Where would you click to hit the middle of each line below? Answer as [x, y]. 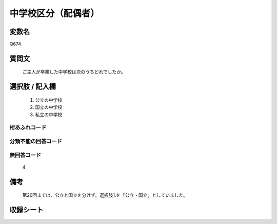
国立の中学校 [49, 107]
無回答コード [25, 155]
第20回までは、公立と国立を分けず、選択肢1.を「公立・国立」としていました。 [105, 195]
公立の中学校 [49, 100]
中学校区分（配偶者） [55, 13]
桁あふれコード [28, 127]
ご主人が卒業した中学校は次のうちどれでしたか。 [74, 72]
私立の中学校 [49, 114]
